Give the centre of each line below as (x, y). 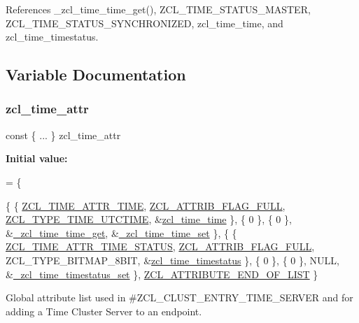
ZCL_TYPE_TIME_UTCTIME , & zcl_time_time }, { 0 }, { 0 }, (149, 219)
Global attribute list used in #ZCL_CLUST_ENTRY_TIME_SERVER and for (179, 297)
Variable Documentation (96, 74)
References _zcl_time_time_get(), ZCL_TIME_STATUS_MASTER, (158, 9)
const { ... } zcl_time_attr (63, 135)
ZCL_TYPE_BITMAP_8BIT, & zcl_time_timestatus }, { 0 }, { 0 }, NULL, (173, 260)
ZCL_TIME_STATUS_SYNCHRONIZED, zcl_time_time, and (145, 23)
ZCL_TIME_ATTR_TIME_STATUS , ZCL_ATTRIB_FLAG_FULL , (160, 246)
